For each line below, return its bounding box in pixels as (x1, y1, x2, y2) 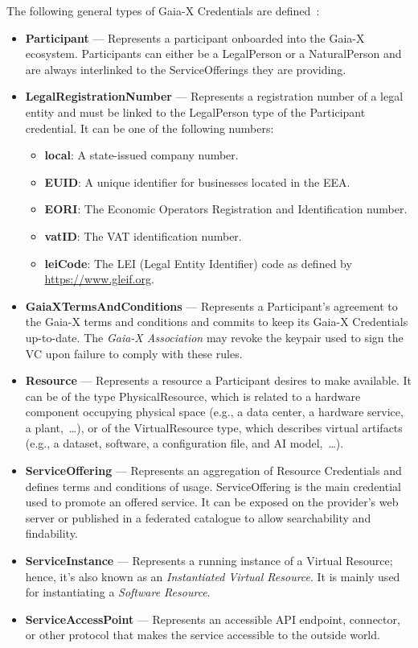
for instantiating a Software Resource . (25, 584, 211, 601)
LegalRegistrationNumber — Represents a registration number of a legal (25, 88, 404, 105)
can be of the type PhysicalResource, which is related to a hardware (25, 387, 361, 404)
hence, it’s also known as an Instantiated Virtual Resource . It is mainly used (25, 568, 400, 584)
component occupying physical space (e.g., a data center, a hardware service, (25, 403, 404, 420)
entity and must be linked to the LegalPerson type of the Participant (25, 103, 366, 120)
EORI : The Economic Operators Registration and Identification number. (44, 200, 408, 217)
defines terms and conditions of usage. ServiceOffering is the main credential (25, 477, 401, 494)
